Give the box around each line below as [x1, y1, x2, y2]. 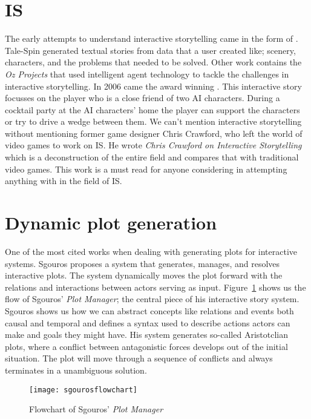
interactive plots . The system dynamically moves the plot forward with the [5, 269, 283, 282]
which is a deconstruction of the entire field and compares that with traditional [5, 151, 299, 163]
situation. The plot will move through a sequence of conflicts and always [5, 352, 273, 365]
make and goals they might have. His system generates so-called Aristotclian [5, 328, 288, 341]
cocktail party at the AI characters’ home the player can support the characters [5, 103, 300, 116]
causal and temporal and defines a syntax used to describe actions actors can [5, 316, 290, 329]
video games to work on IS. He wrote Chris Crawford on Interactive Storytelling [5, 139, 302, 151]
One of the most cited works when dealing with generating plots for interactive [5, 245, 297, 257]
